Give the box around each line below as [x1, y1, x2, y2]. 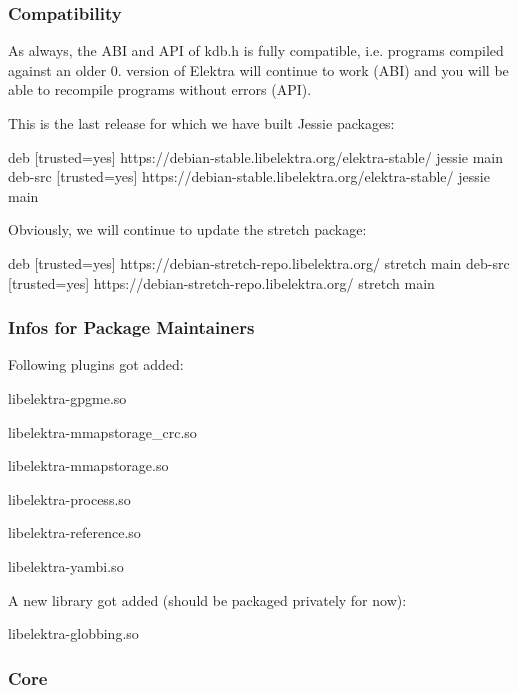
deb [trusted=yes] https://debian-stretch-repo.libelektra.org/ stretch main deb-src [8, 252, 510, 273]
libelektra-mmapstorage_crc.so [8, 421, 197, 442]
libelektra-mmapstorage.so [8, 455, 169, 476]
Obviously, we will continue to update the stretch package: [8, 219, 367, 240]
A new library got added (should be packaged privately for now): [8, 589, 407, 610]
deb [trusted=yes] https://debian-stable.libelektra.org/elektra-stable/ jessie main [8, 146, 503, 167]
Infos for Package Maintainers [8, 315, 255, 340]
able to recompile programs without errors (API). [8, 79, 312, 100]
